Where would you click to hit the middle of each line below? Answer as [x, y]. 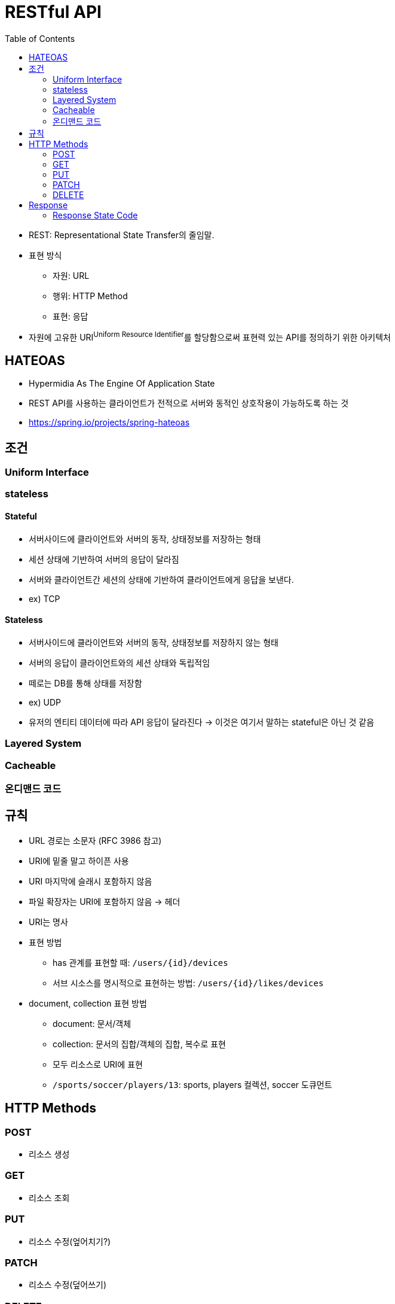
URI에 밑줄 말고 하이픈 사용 [79, 861]
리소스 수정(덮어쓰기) [68, 1285]
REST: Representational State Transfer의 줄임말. [122, 235]
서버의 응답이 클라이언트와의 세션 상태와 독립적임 [120, 662]
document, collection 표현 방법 [88, 1003]
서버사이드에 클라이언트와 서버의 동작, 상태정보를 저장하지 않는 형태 [154, 642]
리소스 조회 [49, 1197]
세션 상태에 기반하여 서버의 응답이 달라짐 [104, 559]
